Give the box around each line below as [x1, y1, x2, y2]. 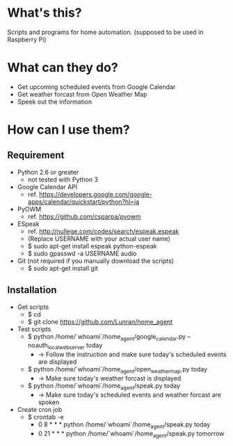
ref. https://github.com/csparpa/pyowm [27, 212, 141, 221]
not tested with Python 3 [27, 175, 99, 184]
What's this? [7, 5, 82, 21]
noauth [27, 341, 49, 349]
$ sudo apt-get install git [27, 264, 99, 272]
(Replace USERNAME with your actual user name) [27, 234, 171, 243]
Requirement [7, 150, 65, 161]
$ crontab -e [27, 413, 64, 421]
